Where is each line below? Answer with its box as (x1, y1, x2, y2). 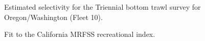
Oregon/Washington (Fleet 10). (4, 11, 103, 22)
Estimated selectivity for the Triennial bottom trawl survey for (4, 2, 201, 12)
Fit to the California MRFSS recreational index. (4, 29, 155, 39)
